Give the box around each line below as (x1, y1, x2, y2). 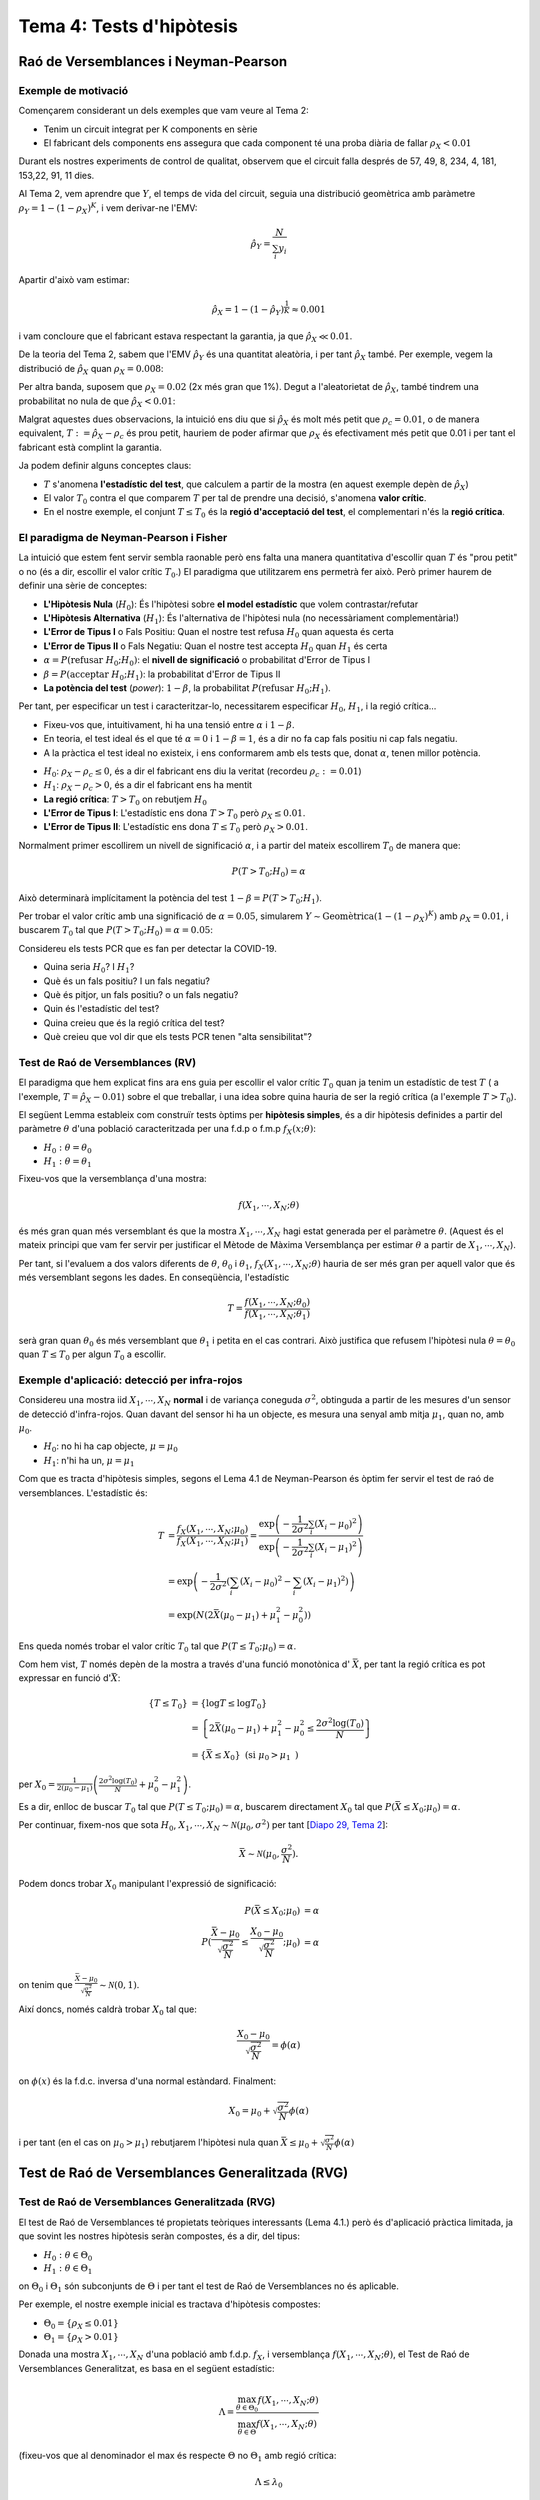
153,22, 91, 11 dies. (18, 169, 95, 181)
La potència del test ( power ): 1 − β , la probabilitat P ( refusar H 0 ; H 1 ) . (43, 681, 332, 696)
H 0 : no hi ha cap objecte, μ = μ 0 (43, 1440, 179, 1455)
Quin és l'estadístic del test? (43, 1003, 160, 1015)
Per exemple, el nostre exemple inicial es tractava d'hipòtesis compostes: (18, 2298, 321, 2310)
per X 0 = (18, 1778, 56, 1792)
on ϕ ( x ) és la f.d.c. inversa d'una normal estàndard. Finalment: (18, 2075, 277, 2087)
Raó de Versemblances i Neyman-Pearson (18, 53, 288, 70)
